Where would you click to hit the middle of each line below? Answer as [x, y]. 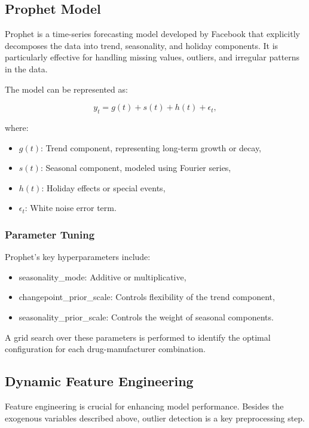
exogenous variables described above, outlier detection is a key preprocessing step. [155, 418]
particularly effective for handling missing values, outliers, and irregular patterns [152, 57]
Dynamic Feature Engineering [99, 381]
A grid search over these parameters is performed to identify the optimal [138, 337]
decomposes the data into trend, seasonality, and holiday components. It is [142, 45]
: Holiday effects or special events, [103, 187]
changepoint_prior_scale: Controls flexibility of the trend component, [147, 297]
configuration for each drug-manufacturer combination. [105, 349]
